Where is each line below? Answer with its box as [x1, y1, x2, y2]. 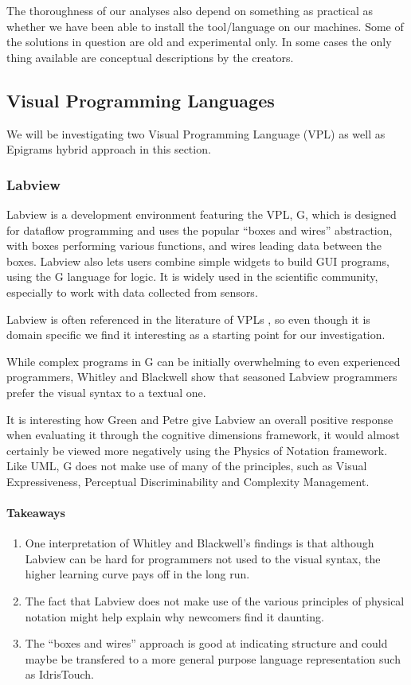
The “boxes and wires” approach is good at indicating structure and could [25, 635, 388, 652]
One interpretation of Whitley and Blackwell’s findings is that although [25, 535, 374, 551]
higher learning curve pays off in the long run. [25, 566, 250, 582]
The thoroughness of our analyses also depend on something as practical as [6, 2, 373, 18]
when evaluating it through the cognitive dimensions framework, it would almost [6, 426, 400, 443]
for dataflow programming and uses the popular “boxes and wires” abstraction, [6, 221, 393, 238]
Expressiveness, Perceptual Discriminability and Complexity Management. [6, 473, 370, 489]
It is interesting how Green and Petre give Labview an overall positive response [6, 411, 393, 427]
